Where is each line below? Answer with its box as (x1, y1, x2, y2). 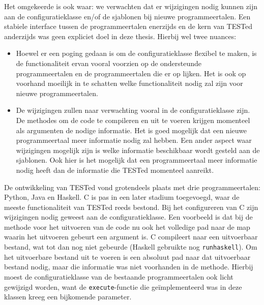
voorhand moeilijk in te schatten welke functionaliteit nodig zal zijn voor (16, 78, 243, 88)
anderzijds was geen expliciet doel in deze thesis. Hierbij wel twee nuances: (4, 30, 237, 41)
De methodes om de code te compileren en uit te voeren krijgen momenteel (16, 114, 250, 125)
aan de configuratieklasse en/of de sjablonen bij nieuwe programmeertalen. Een (4, 11, 251, 21)
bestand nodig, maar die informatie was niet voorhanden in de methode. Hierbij (4, 261, 253, 272)
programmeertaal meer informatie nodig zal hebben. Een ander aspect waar (16, 135, 252, 145)
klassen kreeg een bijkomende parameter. (4, 291, 132, 302)
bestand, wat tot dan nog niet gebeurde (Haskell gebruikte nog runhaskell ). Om (4, 241, 257, 252)
